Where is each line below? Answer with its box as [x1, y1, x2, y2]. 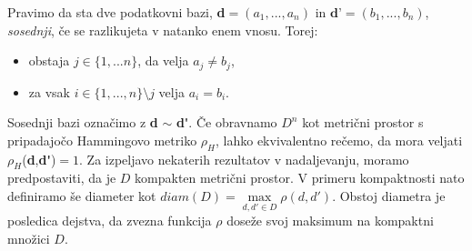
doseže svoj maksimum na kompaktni [226, 211, 434, 230]
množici [7, 228, 50, 247]
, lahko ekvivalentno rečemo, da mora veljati [216, 130, 463, 149]
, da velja [137, 51, 189, 70]
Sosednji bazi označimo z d [7, 113, 158, 132]
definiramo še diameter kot [7, 186, 156, 206]
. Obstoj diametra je [332, 186, 446, 206]
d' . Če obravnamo [176, 113, 277, 132]
